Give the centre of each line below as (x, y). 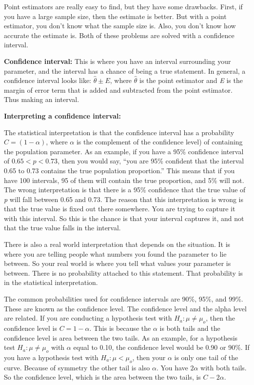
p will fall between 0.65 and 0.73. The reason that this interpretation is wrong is (124, 199)
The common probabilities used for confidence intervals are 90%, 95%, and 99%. (124, 299)
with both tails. (224, 367)
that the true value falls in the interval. (62, 228)
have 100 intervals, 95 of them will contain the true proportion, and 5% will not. (124, 180)
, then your (149, 357)
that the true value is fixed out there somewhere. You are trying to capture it (120, 209)
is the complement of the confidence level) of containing (159, 142)
